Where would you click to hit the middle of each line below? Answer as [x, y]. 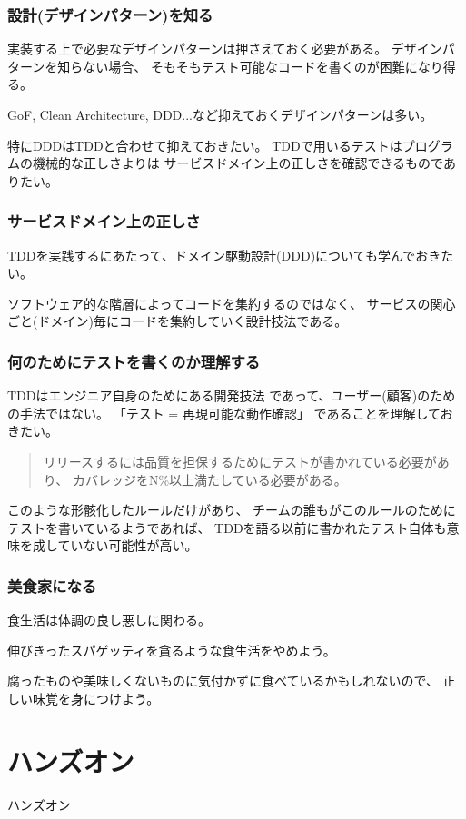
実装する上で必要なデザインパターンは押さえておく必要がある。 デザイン [225, 49]
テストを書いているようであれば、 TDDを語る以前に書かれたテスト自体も [227, 527]
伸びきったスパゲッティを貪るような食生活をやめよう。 [172, 650]
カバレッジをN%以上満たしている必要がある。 [209, 479]
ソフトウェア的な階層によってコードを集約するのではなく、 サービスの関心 [232, 303]
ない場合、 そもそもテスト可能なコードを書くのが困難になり [263, 66]
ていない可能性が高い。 [128, 545]
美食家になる [52, 585]
